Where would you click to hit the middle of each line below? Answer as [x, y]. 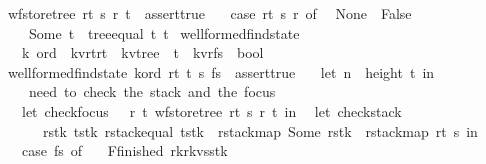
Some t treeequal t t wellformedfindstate [164, 32]
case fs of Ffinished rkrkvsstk [124, 150]
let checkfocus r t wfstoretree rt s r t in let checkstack [211, 110]
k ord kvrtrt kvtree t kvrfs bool [142, 52]
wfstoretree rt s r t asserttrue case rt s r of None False [210, 13]
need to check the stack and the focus [152, 91]
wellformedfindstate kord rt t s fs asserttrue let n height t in [221, 71]
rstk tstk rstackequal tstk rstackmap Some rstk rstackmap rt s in [260, 130]
